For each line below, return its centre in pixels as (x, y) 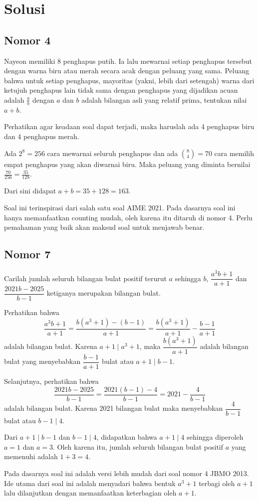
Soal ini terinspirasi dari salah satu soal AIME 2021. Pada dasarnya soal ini (120, 208)
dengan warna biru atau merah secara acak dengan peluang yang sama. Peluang (127, 71)
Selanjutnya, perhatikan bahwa (51, 381)
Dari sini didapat (30, 191)
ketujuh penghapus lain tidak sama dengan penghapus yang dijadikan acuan (121, 90)
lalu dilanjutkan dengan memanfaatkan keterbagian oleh (90, 493)
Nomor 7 (27, 254)
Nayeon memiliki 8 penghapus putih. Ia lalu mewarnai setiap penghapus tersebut (128, 61)
